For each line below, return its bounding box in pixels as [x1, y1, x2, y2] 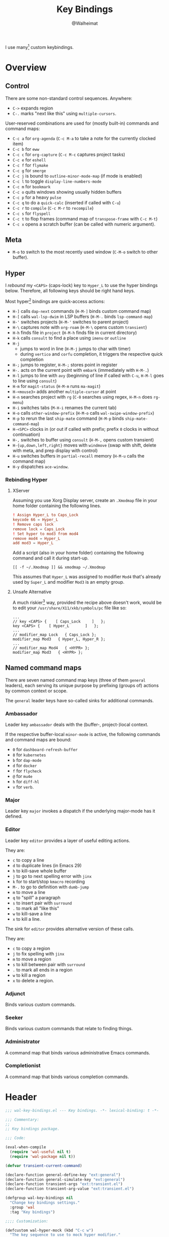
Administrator [5, 1038, 40, 1045]
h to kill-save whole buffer [12, 868, 67, 874]
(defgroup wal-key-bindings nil [5, 1196, 73, 1201]
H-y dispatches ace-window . [12, 463, 69, 470]
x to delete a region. [12, 977, 54, 983]
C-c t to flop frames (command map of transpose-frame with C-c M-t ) [12, 215, 158, 221]
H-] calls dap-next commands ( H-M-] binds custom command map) [12, 308, 151, 314]
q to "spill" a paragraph [12, 894, 61, 901]
